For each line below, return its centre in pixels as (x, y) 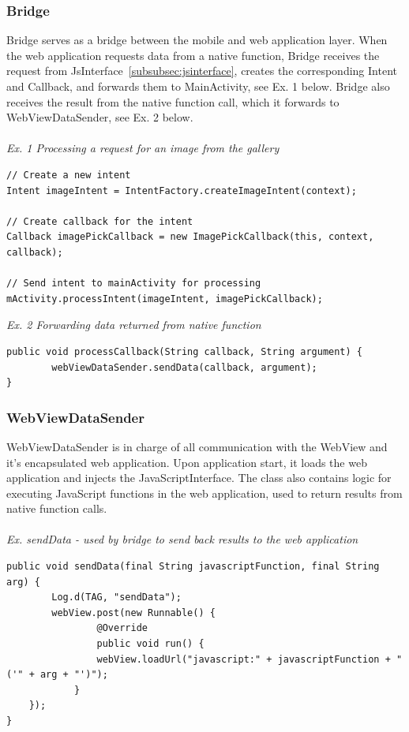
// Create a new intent (69, 175)
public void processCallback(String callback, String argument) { (185, 351)
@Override (122, 628)
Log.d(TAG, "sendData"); (116, 598)
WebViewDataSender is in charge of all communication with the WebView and (197, 446)
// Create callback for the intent (100, 221)
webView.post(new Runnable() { (133, 612)
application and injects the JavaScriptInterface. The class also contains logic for (199, 478)
